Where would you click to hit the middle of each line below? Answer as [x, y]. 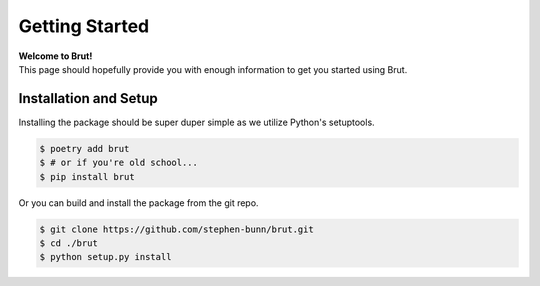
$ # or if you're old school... [119, 163]
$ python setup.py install [105, 257]
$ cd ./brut [69, 243]
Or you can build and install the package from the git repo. [138, 202]
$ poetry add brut [84, 148]
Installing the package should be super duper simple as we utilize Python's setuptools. [196, 122]
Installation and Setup [88, 98]
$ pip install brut [87, 176]
